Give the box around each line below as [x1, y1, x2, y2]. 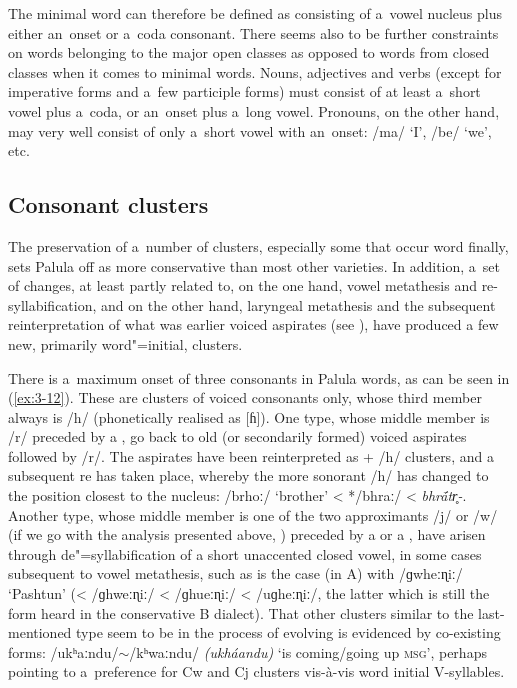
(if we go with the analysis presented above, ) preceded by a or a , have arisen [8, 524, 486, 545]
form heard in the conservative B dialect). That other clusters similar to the [8, 602, 474, 623]
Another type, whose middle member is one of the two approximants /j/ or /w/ [8, 504, 498, 525]
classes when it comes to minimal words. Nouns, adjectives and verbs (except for [8, 61, 502, 82]
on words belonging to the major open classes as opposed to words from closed [8, 42, 490, 63]
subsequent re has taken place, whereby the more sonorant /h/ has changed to [8, 465, 489, 486]
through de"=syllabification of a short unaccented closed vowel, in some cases [8, 543, 482, 564]
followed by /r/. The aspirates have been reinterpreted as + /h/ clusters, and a [8, 445, 494, 466]
